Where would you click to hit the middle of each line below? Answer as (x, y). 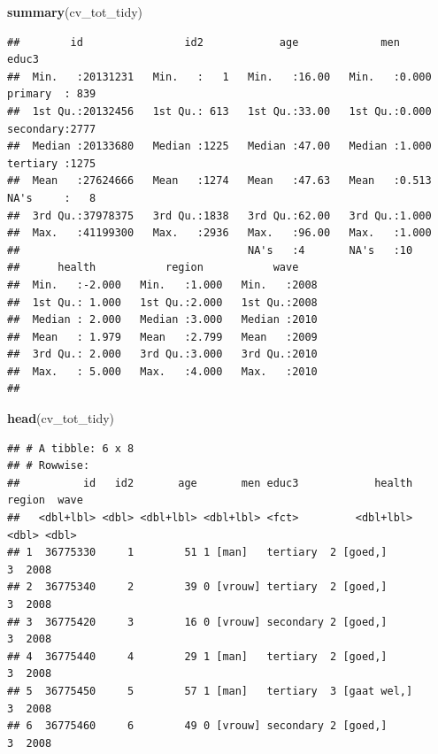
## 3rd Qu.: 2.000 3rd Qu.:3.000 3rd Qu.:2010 (162, 354)
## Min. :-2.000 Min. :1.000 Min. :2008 (162, 285)
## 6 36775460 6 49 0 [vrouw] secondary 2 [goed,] (197, 726)
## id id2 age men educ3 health (210, 483)
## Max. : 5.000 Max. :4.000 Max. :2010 (162, 371)
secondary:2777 (52, 129)
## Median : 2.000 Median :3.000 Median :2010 (162, 320)
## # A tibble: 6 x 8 (71, 448)
